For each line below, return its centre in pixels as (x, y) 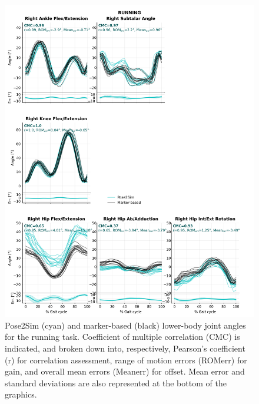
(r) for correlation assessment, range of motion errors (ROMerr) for (126, 360)
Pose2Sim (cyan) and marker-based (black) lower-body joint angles (125, 325)
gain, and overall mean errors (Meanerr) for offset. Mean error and (125, 371)
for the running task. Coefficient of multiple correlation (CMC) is (122, 337)
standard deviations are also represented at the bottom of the (116, 383)
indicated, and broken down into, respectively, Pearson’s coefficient (125, 348)
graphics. (21, 394)
